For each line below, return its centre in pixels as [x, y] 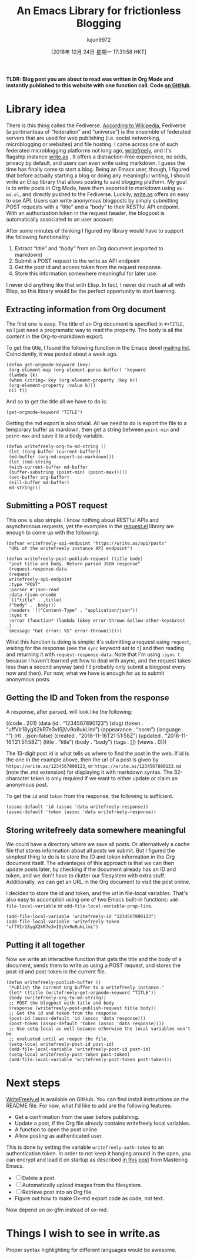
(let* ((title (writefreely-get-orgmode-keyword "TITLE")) [83, 993]
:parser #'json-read [34, 589]
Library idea [36, 109]
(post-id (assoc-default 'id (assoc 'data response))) [77, 1018]
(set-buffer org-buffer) [39, 477]
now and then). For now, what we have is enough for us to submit [85, 673]
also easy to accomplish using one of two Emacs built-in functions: [87, 900]
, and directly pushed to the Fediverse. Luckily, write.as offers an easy [104, 194]
